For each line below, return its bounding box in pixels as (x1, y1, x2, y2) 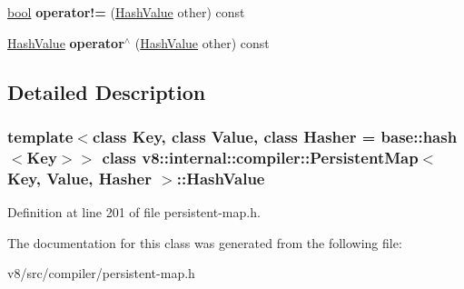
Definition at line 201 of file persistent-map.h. (7, 203, 261, 222)
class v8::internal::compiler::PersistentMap (102, 145, 419, 168)
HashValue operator (7, 33, 124, 52)
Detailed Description (7, 77, 206, 105)
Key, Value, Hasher (7, 166, 152, 189)
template (7, 125, 74, 147)
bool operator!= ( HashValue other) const (7, 3, 245, 21)
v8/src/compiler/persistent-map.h (7, 264, 195, 283)
